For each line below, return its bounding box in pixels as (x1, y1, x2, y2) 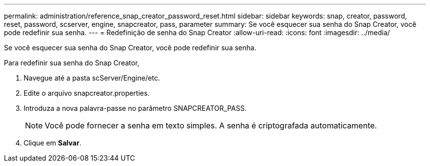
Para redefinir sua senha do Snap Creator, (4, 59, 139, 67)
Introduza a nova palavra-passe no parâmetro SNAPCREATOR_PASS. (24, 104, 247, 112)
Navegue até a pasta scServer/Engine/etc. (24, 74, 160, 82)
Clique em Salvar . (24, 139, 81, 147)
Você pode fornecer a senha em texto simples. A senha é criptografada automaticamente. (45, 121, 377, 130)
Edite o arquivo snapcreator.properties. (24, 89, 150, 97)
